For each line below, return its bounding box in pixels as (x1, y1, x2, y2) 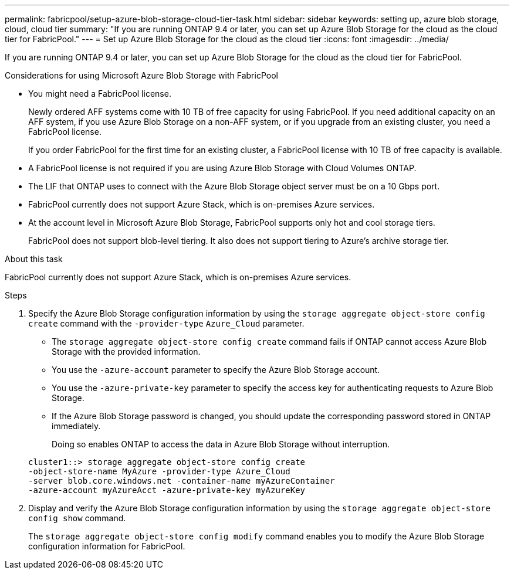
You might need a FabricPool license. (28, 89, 171, 99)
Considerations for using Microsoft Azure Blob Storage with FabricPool (5, 70, 278, 80)
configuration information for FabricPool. (28, 541, 185, 551)
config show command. (28, 513, 126, 523)
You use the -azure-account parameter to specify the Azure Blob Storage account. (52, 365, 380, 375)
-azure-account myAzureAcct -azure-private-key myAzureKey (28, 485, 306, 495)
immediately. (52, 421, 101, 431)
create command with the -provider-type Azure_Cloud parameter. (28, 318, 305, 328)
